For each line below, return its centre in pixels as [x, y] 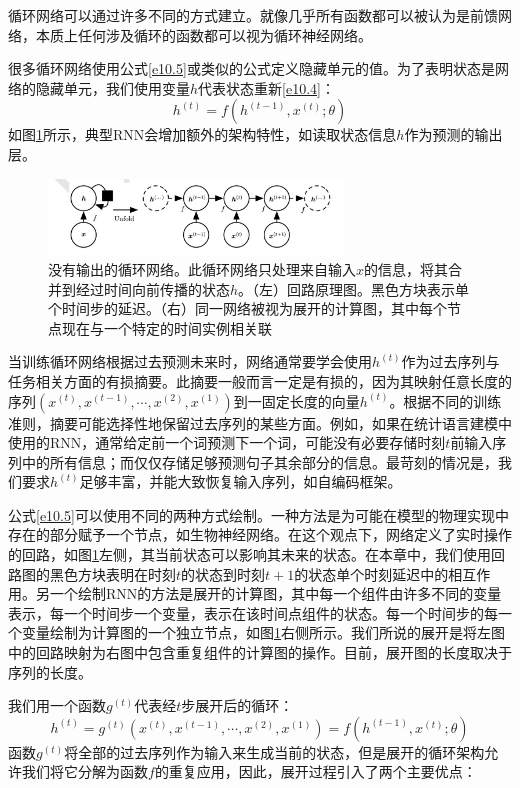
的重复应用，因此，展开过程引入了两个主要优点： [315, 771]
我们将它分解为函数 [84, 771]
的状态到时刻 [223, 573]
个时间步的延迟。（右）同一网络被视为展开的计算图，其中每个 [247, 308]
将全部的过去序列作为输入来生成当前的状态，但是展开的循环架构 [274, 751]
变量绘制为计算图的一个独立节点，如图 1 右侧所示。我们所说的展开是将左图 [263, 632]
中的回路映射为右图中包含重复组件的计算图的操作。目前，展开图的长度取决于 [260, 652]
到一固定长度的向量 [296, 400]
